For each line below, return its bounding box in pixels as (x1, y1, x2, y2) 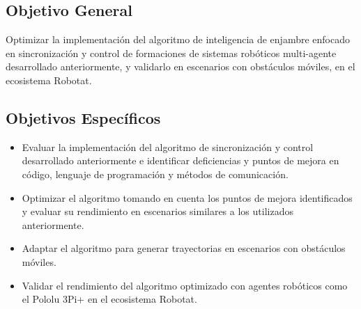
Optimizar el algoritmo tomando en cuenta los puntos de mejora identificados (22, 190, 353, 205)
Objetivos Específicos (6, 106, 161, 128)
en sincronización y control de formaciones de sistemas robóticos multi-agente (6, 45, 337, 60)
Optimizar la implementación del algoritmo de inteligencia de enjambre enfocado (6, 32, 351, 47)
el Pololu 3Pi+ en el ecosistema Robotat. (22, 292, 197, 306)
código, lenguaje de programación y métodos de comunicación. (22, 166, 289, 181)
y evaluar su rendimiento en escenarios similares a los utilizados (22, 204, 293, 219)
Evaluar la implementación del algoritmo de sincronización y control (22, 139, 314, 154)
